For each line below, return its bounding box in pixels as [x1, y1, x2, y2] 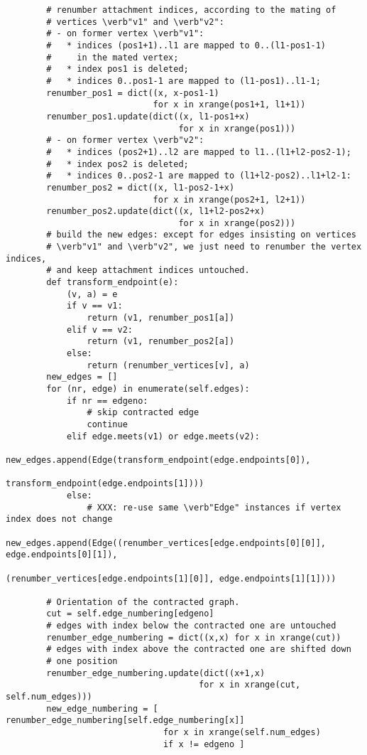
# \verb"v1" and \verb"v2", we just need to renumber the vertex [46, 242, 362, 252]
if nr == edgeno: [66, 395, 148, 406]
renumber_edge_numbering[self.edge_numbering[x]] [6, 715, 245, 726]
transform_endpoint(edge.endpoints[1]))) [6, 478, 204, 489]
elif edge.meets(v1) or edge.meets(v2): [66, 431, 260, 441]
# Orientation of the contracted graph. [46, 596, 240, 607]
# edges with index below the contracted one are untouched [46, 621, 336, 631]
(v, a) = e [66, 289, 118, 299]
